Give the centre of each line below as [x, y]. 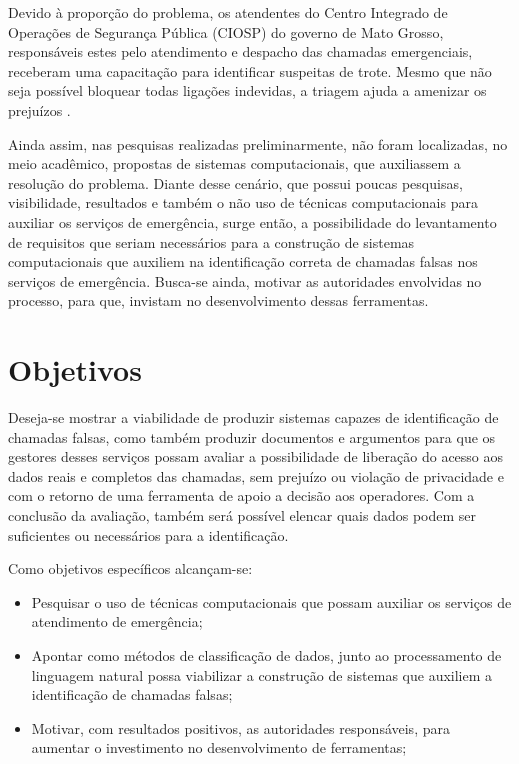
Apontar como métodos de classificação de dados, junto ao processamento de [266, 654]
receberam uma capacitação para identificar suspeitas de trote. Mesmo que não [250, 70]
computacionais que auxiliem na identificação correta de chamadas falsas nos [243, 261]
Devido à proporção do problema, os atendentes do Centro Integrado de [228, 12]
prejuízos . [39, 109]
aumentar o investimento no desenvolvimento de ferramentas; [219, 747]
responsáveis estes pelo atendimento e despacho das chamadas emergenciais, [240, 51]
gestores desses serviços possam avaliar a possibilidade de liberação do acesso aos [256, 456]
